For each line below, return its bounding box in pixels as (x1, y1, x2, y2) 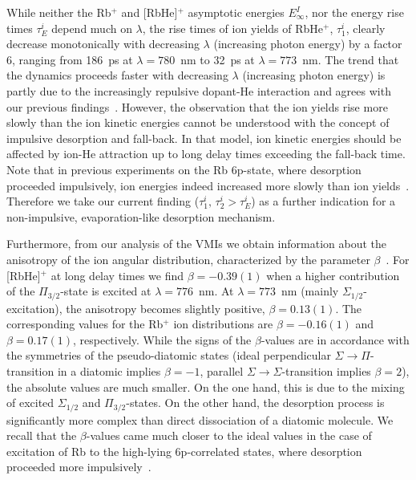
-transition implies (281, 362, 371, 379)
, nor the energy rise (305, 4, 404, 20)
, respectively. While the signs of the (72, 331, 252, 348)
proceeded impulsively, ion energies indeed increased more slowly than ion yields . (6, 177, 410, 193)
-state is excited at (60, 283, 151, 299)
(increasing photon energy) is (242, 67, 386, 83)
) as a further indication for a (251, 193, 396, 209)
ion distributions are (173, 315, 273, 332)
